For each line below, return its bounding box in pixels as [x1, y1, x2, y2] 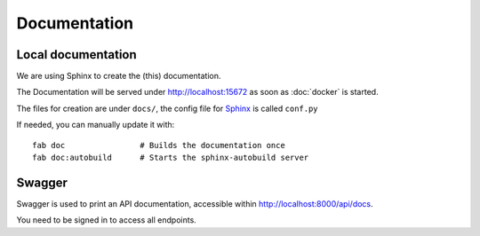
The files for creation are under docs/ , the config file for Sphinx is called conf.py [16, 103, 319, 114]
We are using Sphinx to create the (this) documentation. [16, 71, 221, 82]
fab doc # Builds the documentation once [32, 140, 286, 150]
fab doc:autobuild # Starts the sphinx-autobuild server [32, 153, 309, 163]
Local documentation [16, 47, 137, 62]
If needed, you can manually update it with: [16, 120, 175, 130]
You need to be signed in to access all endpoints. [16, 215, 197, 225]
